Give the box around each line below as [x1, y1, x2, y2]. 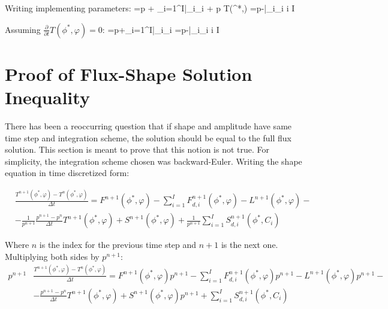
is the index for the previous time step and [39, 238, 197, 251]
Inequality [5, 84, 90, 109]
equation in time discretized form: [5, 166, 130, 179]
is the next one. [221, 238, 278, 251]
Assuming [5, 23, 41, 35]
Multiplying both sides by [5, 250, 100, 262]
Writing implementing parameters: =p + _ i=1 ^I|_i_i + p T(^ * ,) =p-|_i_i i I [5, 2, 295, 14]
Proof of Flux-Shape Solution [5, 61, 252, 86]
